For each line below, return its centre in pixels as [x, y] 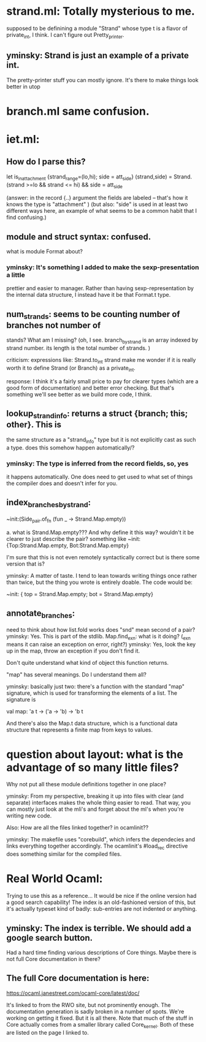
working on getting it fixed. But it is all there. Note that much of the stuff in [100, 1018]
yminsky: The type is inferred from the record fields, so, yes [97, 463]
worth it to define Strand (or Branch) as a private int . [71, 369]
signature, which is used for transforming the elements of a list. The [92, 693]
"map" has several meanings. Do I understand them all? [77, 674]
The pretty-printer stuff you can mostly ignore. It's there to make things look [102, 80]
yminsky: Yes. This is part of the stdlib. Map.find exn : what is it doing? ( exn [99, 637]
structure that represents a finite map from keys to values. [80, 730]
